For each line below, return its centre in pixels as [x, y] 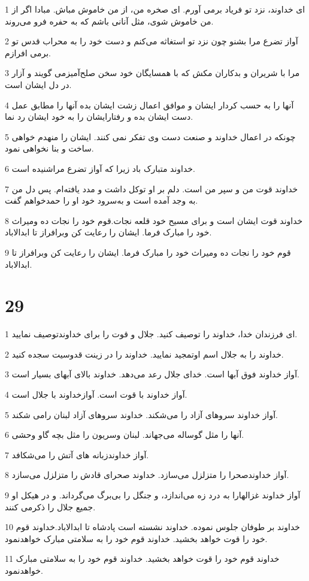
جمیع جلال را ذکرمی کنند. [50, 506]
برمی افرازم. [28, 52]
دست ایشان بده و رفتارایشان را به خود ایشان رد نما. [99, 116]
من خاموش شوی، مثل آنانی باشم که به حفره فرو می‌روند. [109, 21]
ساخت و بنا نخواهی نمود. [49, 148]
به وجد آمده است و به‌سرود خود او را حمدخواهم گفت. [102, 200]
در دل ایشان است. [38, 84]
